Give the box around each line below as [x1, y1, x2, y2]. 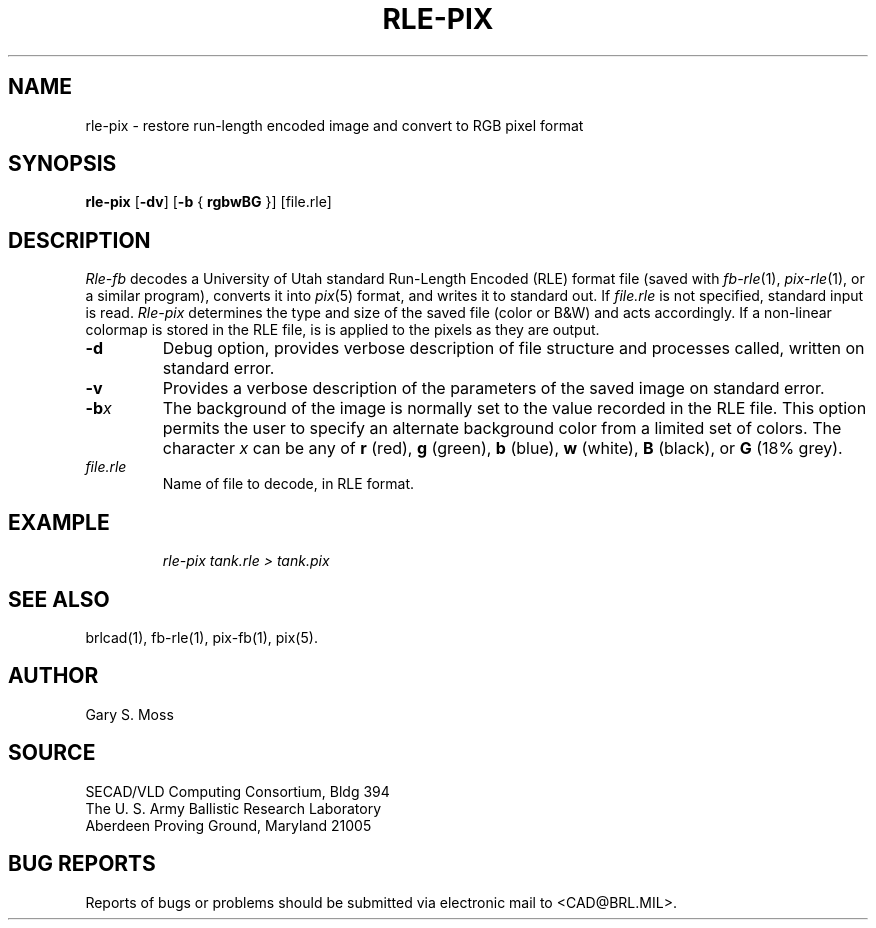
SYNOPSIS [8, 151, 117, 177]
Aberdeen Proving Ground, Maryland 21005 [85, 816, 372, 834]
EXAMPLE [8, 509, 110, 535]
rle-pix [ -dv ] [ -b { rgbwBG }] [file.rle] [85, 193, 332, 211]
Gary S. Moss [85, 705, 174, 723]
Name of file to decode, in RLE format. [162, 475, 415, 493]
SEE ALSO [8, 586, 110, 612]
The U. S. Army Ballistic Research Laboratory [85, 799, 382, 817]
